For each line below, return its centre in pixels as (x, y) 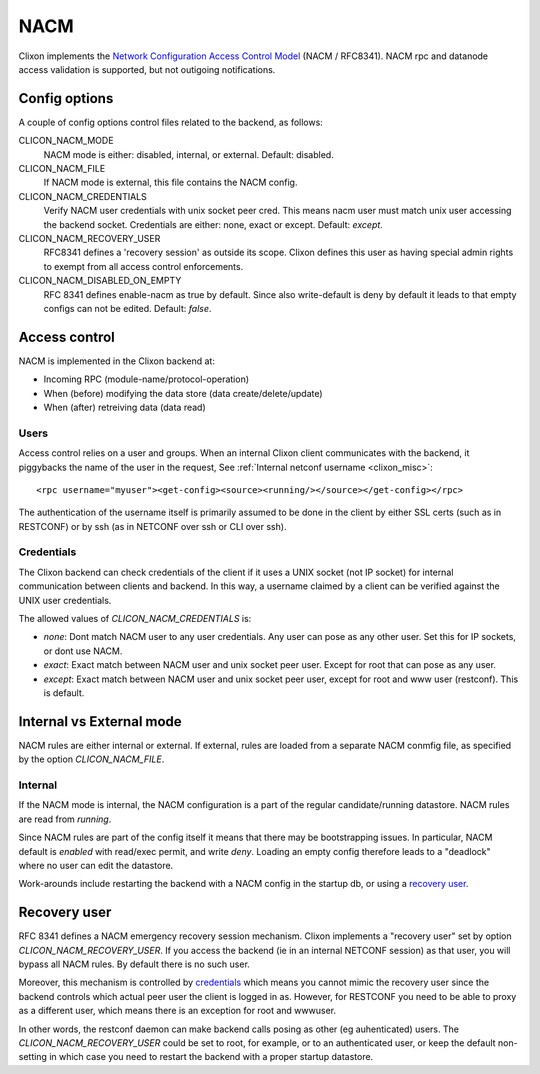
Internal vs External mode (100, 721)
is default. (64, 692)
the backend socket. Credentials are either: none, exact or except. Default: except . (213, 224)
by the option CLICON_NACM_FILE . (91, 759)
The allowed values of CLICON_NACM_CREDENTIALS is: (135, 619)
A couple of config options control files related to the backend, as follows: (171, 122)
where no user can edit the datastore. (96, 865)
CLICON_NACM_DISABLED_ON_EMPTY (100, 281)
